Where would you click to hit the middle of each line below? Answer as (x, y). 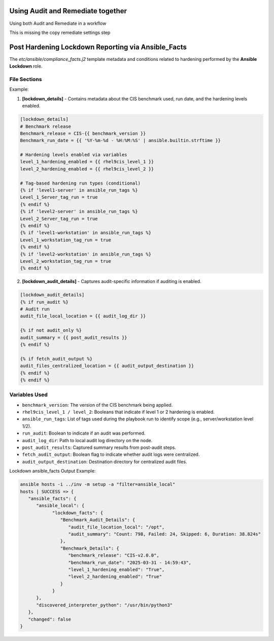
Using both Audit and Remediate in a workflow (58, 23)
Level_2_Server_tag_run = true (59, 219)
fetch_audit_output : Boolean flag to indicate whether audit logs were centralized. (111, 454)
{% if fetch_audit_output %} (56, 359)
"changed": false (49, 619)
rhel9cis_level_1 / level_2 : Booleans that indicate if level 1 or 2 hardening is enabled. (118, 412)
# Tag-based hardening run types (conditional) (80, 183)
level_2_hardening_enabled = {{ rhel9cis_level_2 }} (87, 169)
